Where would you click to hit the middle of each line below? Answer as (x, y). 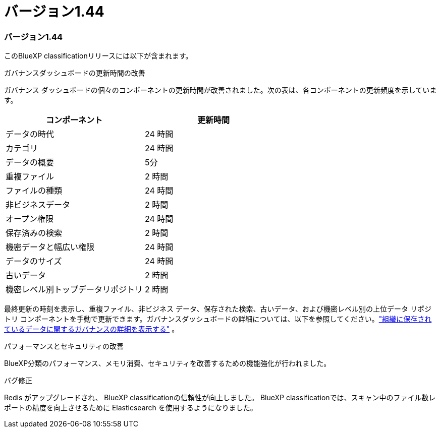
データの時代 (30, 134)
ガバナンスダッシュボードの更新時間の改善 (75, 73)
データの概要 (30, 163)
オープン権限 (30, 219)
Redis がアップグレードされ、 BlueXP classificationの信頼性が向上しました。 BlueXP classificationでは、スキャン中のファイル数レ (220, 398)
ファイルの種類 (34, 191)
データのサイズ (34, 261)
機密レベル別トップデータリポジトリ (74, 290)
